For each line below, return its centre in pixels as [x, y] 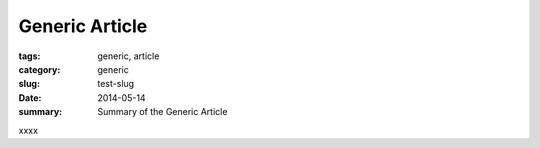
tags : [29, 56]
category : [39, 69]
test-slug [116, 84]
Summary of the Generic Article [162, 112]
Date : [30, 97]
